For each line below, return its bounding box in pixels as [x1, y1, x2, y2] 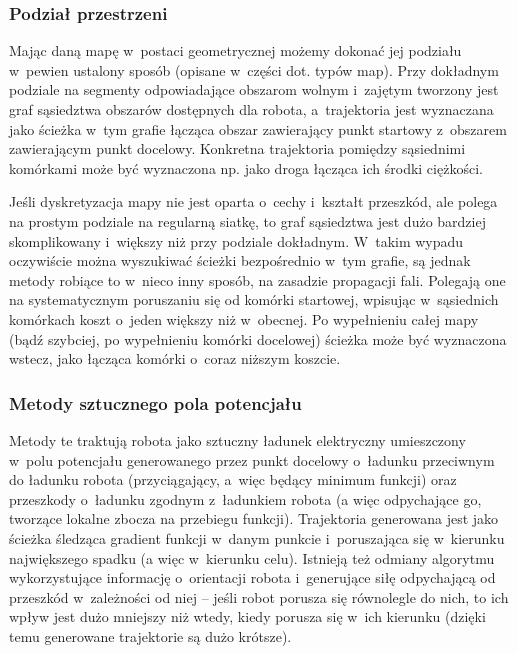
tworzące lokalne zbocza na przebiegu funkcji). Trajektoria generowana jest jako [9, 508, 499, 529]
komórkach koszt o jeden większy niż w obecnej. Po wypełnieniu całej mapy [9, 308, 479, 329]
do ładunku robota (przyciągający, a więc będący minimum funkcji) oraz [9, 469, 457, 490]
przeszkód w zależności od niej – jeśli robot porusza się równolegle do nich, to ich [9, 586, 509, 607]
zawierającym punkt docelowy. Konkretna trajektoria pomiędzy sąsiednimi [9, 138, 466, 159]
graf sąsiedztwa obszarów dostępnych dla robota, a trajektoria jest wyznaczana [9, 99, 494, 119]
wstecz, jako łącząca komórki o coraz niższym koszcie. [9, 348, 341, 369]
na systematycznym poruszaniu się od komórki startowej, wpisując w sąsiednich [9, 289, 499, 310]
